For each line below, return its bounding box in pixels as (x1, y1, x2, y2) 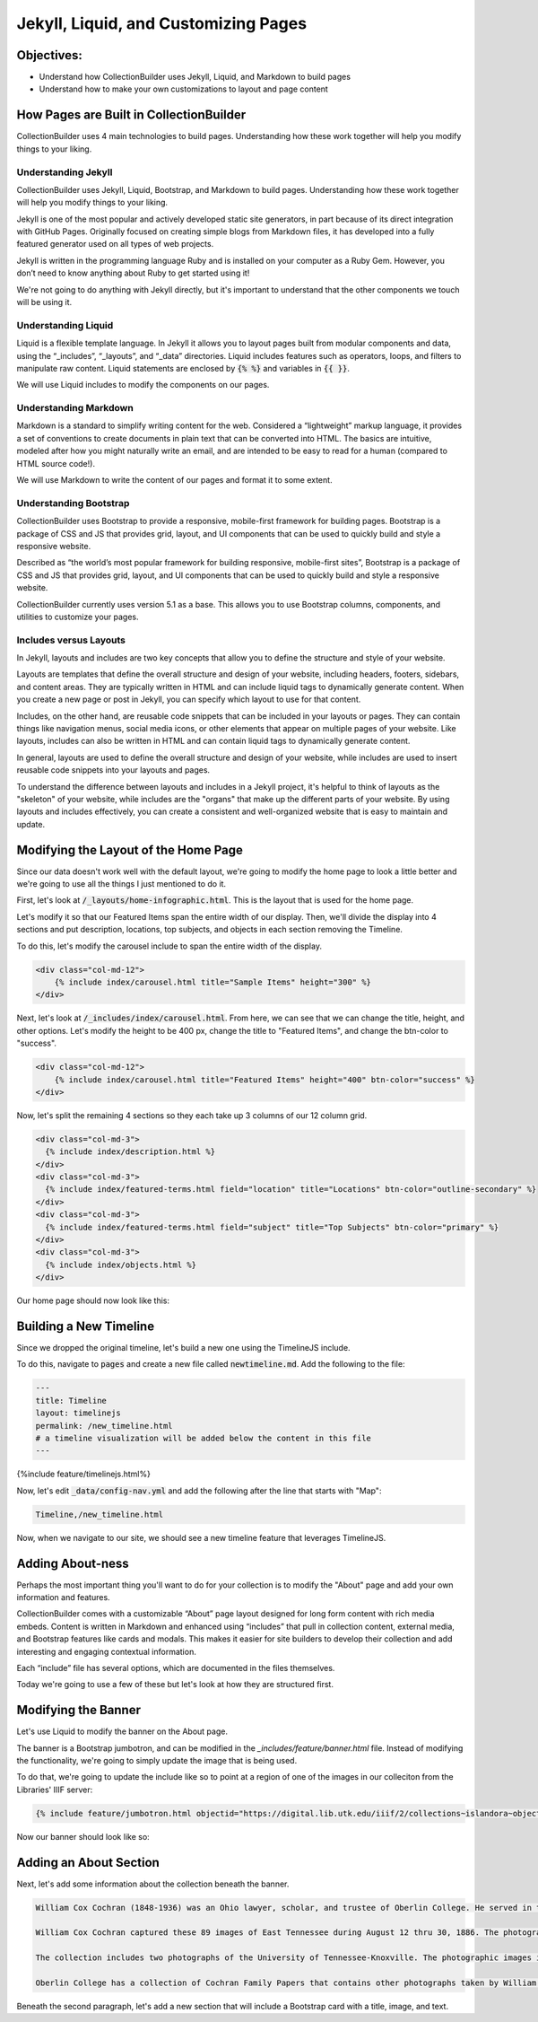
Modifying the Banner (16, 1703, 141, 1718)
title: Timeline (35, 1396, 108, 1405)
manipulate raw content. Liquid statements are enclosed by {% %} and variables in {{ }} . (16, 363, 350, 373)
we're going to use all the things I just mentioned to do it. (16, 879, 227, 889)
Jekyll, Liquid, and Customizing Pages (16, 13, 308, 33)
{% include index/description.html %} (45, 1147, 215, 1157)
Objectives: (16, 48, 82, 63)
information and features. (16, 1592, 111, 1603)
